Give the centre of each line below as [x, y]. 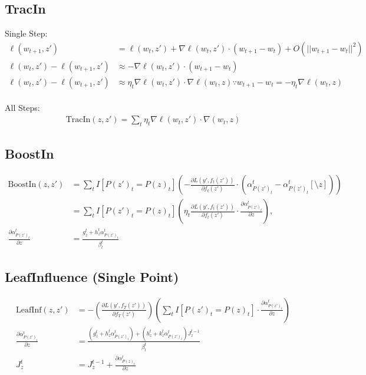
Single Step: [26, 33]
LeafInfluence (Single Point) [92, 276]
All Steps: [22, 108]
